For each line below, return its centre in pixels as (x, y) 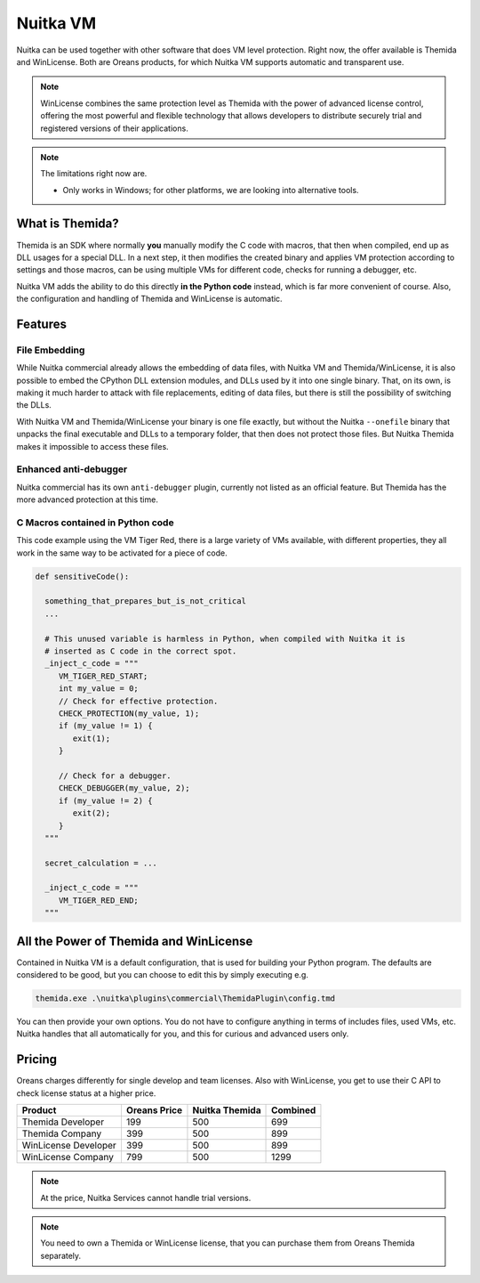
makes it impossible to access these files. (92, 446)
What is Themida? (68, 224)
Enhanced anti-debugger (72, 469)
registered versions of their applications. (114, 128)
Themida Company (62, 1133)
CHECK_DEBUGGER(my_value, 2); (124, 788)
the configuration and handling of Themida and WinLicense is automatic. (150, 299)
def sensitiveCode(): (82, 576)
